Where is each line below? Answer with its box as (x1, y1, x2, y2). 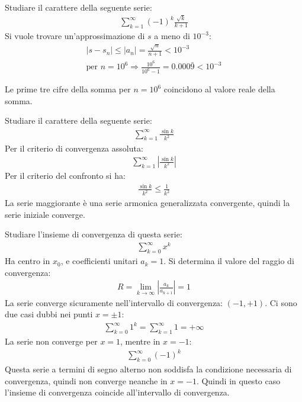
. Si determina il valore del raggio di (163, 255, 294, 267)
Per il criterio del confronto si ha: (5, 169, 126, 182)
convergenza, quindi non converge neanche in (5, 374, 168, 387)
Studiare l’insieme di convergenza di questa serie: (5, 228, 182, 240)
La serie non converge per (5, 335, 98, 348)
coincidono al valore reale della (163, 83, 275, 95)
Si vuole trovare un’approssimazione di (5, 30, 145, 42)
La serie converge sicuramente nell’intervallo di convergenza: (5, 296, 223, 308)
